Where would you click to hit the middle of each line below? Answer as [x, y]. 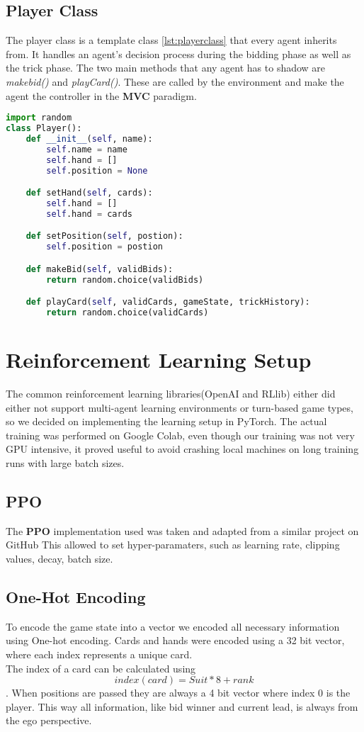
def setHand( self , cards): [89, 193]
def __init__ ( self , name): [89, 139]
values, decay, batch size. [59, 558]
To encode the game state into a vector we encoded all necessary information [173, 626]
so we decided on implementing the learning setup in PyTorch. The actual [166, 421]
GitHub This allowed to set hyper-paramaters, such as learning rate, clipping [173, 545]
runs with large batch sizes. [65, 463]
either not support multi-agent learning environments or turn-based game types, [180, 407]
